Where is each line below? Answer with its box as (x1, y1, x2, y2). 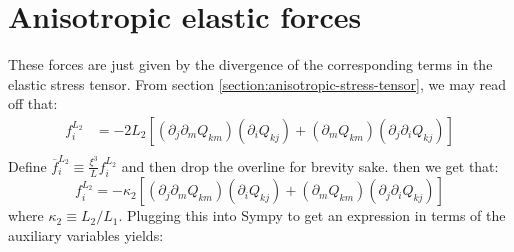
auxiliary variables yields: (8, 224, 164, 245)
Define (8, 155, 47, 176)
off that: (8, 93, 58, 114)
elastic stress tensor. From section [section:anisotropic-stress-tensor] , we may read (8, 73, 506, 94)
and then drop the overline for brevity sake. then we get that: (121, 155, 499, 176)
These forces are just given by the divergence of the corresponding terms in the (8, 54, 493, 75)
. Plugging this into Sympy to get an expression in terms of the (118, 205, 506, 226)
